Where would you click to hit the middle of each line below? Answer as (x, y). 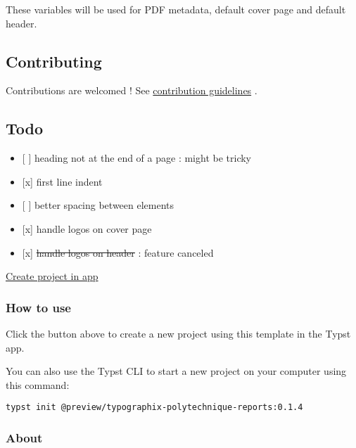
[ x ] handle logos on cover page (87, 228)
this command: (38, 384)
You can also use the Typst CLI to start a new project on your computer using (176, 371)
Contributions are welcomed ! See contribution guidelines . (132, 90)
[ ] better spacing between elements (98, 205)
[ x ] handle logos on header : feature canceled (118, 252)
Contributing (54, 61)
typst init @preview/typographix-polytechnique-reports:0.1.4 (154, 408)
